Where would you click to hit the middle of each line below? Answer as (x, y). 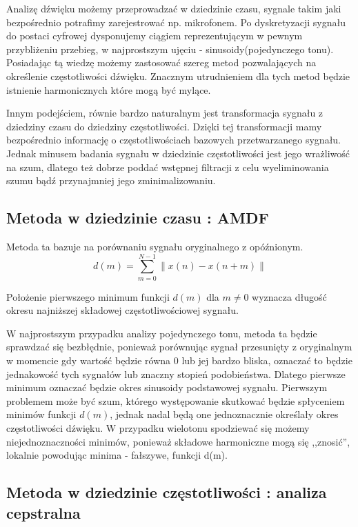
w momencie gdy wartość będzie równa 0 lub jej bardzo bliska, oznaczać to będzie (179, 360)
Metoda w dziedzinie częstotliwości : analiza (167, 492)
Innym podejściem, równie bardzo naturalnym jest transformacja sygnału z (165, 113)
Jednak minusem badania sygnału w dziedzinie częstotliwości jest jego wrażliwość (178, 153)
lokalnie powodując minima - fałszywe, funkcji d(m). (117, 455)
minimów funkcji (41, 414)
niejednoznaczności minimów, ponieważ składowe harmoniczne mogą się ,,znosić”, (178, 441)
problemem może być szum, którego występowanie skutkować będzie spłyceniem (176, 400)
